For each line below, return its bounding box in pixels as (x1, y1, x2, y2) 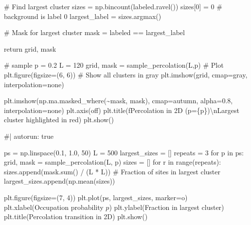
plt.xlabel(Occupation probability (4, 202, 104, 212)
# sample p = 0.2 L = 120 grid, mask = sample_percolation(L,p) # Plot (4, 60, 224, 70)
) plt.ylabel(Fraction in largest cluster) (109, 202, 224, 212)
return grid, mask (4, 43, 56, 54)
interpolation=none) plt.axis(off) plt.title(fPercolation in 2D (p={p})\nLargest (4, 105, 239, 115)
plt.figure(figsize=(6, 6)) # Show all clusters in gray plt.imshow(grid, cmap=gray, (4, 69, 248, 79)
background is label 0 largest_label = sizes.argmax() (4, 11, 161, 21)
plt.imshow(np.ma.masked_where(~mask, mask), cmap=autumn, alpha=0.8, (4, 95, 233, 106)
